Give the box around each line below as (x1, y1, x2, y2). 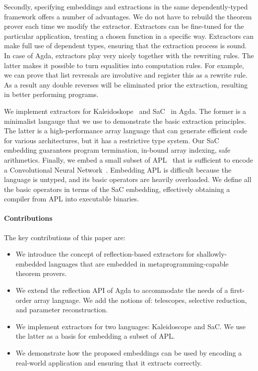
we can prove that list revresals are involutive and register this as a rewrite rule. (4, 70, 248, 80)
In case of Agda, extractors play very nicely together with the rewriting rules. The (4, 50, 254, 60)
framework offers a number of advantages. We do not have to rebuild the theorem (4, 11, 252, 21)
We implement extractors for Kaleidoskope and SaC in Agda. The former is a (4, 105, 247, 116)
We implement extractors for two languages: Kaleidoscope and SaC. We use (15, 321, 246, 331)
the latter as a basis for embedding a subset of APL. (15, 331, 175, 341)
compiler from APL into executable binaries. (4, 193, 139, 204)
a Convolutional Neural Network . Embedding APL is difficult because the (4, 164, 232, 175)
